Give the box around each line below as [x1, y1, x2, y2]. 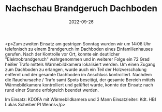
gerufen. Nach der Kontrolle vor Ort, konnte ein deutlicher [5, 51, 120, 57]
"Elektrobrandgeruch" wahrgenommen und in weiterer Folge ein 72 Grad [5, 56, 150, 62]
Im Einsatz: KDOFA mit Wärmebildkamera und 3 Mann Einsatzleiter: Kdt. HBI [5, 96, 156, 102]
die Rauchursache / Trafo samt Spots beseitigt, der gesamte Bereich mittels [5, 77, 156, 83]
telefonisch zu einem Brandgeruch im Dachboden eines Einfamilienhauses [5, 46, 153, 52]
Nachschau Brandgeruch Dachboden [5, 3, 158, 14]
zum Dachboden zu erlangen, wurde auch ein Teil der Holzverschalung [5, 66, 147, 72]
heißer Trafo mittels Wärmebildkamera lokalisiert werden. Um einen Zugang [5, 61, 156, 67]
